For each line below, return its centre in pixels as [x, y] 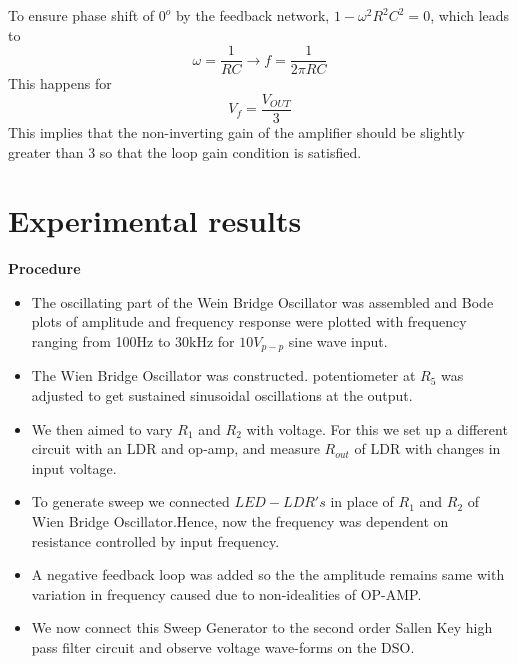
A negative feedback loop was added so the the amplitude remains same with [268, 574]
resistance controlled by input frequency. [155, 540]
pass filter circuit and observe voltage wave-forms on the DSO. [223, 646]
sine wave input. [338, 341]
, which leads [470, 15]
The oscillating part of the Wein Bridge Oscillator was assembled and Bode [262, 301]
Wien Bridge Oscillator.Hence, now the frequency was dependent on [240, 521]
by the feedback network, [252, 15]
